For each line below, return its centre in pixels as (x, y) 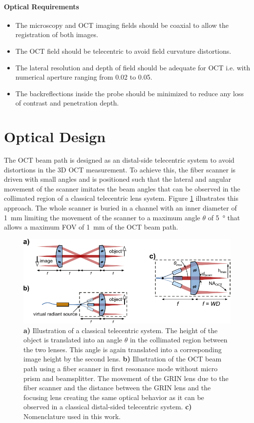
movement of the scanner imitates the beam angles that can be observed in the (122, 188)
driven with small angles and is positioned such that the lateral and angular (117, 179)
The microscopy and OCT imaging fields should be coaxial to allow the (122, 25)
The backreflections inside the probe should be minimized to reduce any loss (129, 93)
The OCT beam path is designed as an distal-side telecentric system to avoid (119, 160)
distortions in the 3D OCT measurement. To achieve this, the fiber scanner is (120, 169)
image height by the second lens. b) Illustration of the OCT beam (123, 359)
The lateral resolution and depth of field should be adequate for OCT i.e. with (133, 67)
